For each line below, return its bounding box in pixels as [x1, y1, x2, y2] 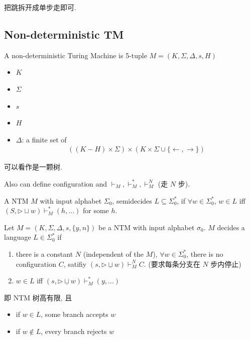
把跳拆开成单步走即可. [4, 2, 76, 12]
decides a [217, 222, 245, 232]
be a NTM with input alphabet [98, 222, 195, 232]
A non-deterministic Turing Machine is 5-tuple [4, 50, 147, 60]
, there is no [186, 248, 223, 259]
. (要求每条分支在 [144, 258, 200, 269]
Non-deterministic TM [4, 26, 124, 42]
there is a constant [16, 248, 73, 259]
